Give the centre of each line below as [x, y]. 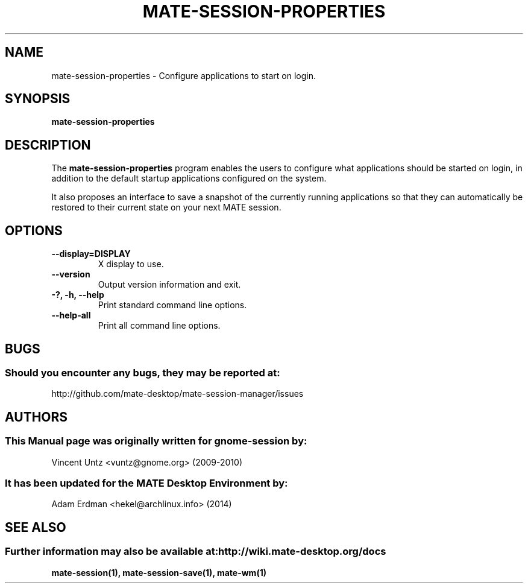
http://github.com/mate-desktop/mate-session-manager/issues [178, 394]
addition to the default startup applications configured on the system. [189, 179]
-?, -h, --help [78, 295]
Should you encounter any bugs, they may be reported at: [143, 372]
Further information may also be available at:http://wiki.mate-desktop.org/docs [196, 552]
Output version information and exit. [169, 285]
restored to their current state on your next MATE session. [166, 207]
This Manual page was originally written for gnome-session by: [156, 441]
